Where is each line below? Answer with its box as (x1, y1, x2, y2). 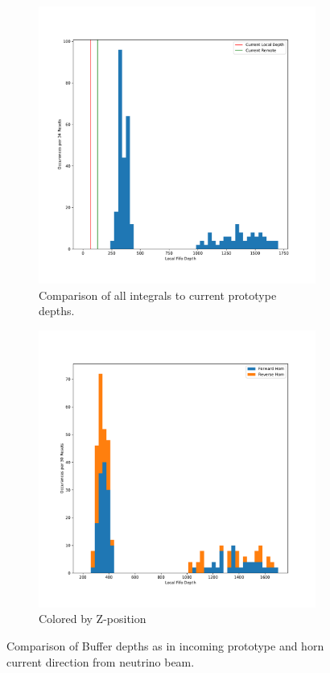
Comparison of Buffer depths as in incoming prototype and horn (6, 637, 324, 654)
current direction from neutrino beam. (6, 653, 195, 670)
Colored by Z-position (39, 610, 146, 627)
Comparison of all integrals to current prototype (39, 286, 277, 303)
